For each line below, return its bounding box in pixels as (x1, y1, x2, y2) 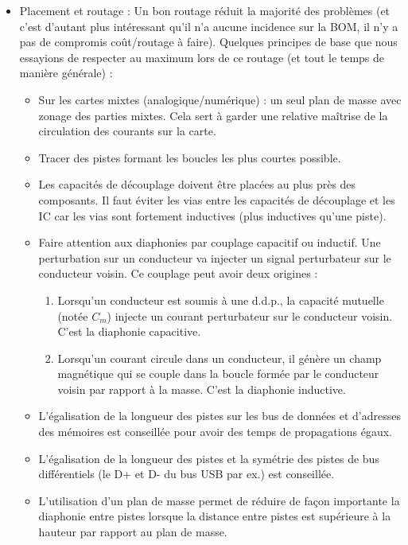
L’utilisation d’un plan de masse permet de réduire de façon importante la (38, 492, 400, 508)
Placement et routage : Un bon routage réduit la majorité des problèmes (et (19, 2, 391, 18)
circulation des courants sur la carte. (38, 123, 216, 139)
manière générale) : (19, 64, 113, 81)
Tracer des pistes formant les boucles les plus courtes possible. (38, 149, 341, 165)
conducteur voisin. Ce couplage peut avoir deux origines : (38, 265, 318, 282)
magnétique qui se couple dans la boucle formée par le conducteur (57, 365, 379, 382)
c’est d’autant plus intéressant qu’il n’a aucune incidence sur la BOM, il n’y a (19, 18, 398, 34)
